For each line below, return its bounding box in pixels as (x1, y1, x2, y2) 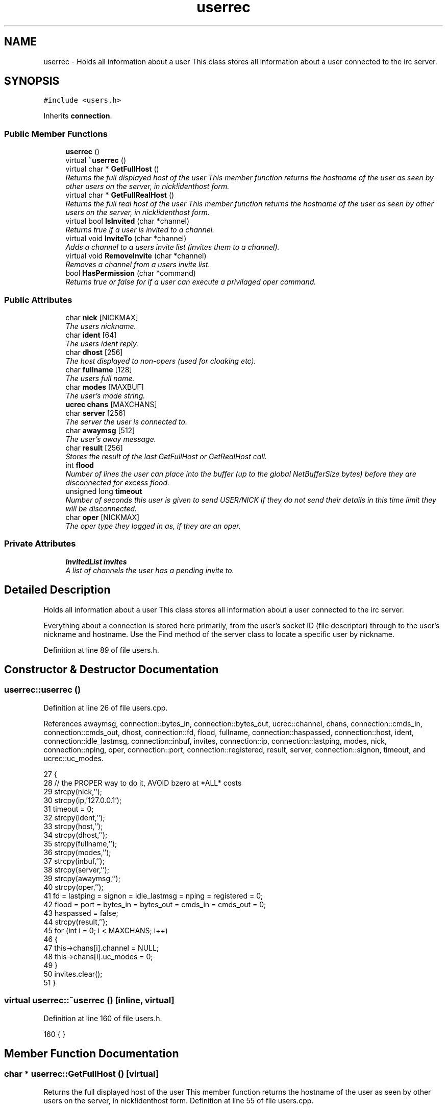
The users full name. (65, 373, 135, 383)
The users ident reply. (65, 339, 139, 348)
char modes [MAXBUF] (65, 382, 144, 391)
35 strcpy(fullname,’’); (43, 839, 117, 848)
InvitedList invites (65, 557, 127, 566)
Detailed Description (4, 583, 111, 597)
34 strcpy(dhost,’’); (43, 830, 108, 839)
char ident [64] (65, 330, 117, 339)
